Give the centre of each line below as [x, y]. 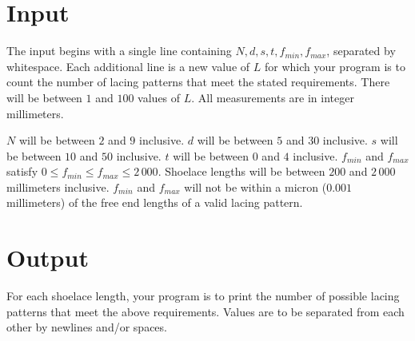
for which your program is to [335, 66]
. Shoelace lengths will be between [241, 171]
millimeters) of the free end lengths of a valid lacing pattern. [155, 202]
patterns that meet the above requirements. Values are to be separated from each [206, 311]
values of [159, 97]
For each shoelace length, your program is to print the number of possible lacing [203, 296]
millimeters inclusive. [58, 186]
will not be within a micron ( [255, 186]
